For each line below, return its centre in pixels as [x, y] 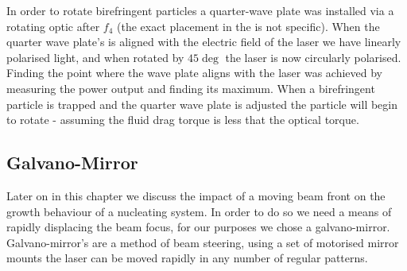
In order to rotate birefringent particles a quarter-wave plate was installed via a [200, 10]
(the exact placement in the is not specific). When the [248, 26]
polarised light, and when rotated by [95, 57]
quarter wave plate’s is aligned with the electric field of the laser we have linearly [204, 42]
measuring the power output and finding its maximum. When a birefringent [191, 88]
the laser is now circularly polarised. [313, 57]
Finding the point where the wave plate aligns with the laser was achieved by [194, 73]
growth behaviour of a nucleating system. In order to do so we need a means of [199, 211]
